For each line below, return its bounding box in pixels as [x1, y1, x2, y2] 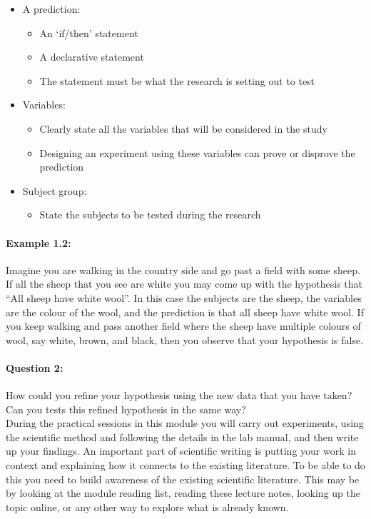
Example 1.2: [6, 235, 71, 250]
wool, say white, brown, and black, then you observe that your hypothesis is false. [6, 332, 364, 347]
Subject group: [22, 183, 87, 198]
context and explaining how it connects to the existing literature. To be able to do [6, 458, 365, 473]
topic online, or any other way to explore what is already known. [6, 499, 289, 514]
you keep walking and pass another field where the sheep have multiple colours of [6, 318, 361, 333]
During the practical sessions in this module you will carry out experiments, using [6, 415, 364, 430]
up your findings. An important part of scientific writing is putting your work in [6, 443, 356, 458]
